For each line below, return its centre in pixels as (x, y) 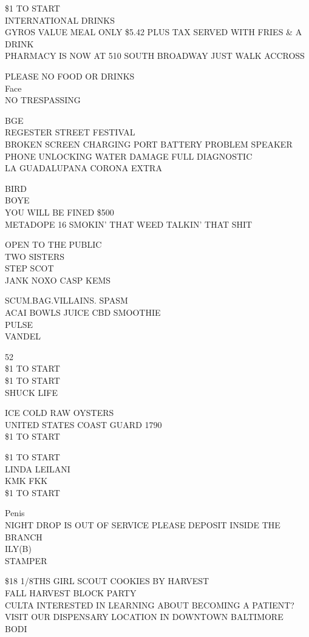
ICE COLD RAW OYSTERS (59, 413)
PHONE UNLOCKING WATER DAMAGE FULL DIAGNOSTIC (129, 156)
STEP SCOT (29, 268)
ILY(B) (18, 549)
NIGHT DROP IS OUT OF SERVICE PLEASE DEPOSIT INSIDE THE (143, 524)
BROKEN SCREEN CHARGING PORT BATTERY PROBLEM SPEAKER (149, 144)
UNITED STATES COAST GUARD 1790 (83, 424)
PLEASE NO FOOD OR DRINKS (70, 76)
